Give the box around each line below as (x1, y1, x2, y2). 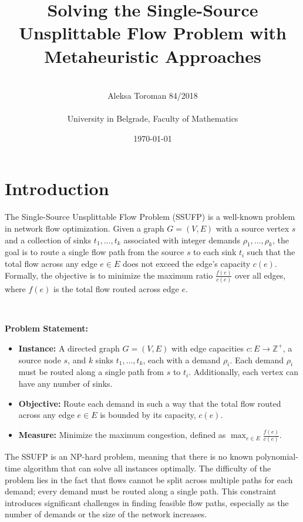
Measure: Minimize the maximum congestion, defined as (18, 429, 226, 441)
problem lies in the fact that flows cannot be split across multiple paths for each (5, 473, 293, 486)
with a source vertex (216, 222, 289, 234)
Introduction (5, 176, 109, 200)
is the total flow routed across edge (53, 283, 179, 295)
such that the (247, 246, 295, 258)
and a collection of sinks (5, 233, 92, 246)
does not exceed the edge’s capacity (122, 257, 251, 269)
